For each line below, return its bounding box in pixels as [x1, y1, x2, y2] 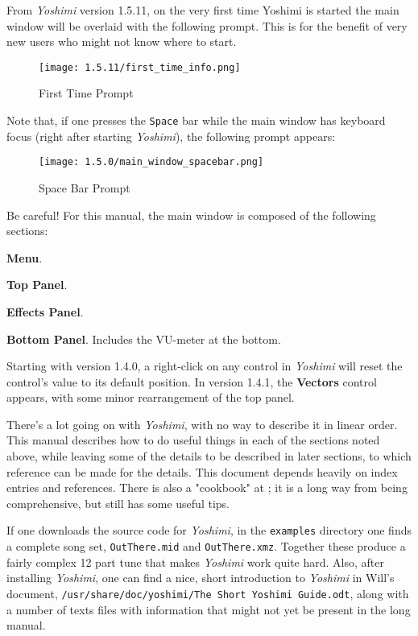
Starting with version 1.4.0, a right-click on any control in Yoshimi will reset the [6, 357, 403, 374]
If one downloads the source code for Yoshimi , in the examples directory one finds [6, 522, 412, 539]
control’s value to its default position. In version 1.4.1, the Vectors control [6, 373, 377, 390]
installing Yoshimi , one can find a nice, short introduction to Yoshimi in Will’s [6, 569, 395, 586]
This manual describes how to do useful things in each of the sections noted [6, 432, 380, 448]
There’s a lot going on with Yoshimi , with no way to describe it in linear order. [6, 415, 398, 432]
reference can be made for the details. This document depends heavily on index [6, 463, 398, 480]
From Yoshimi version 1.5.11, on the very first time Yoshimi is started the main [6, 2, 399, 18]
